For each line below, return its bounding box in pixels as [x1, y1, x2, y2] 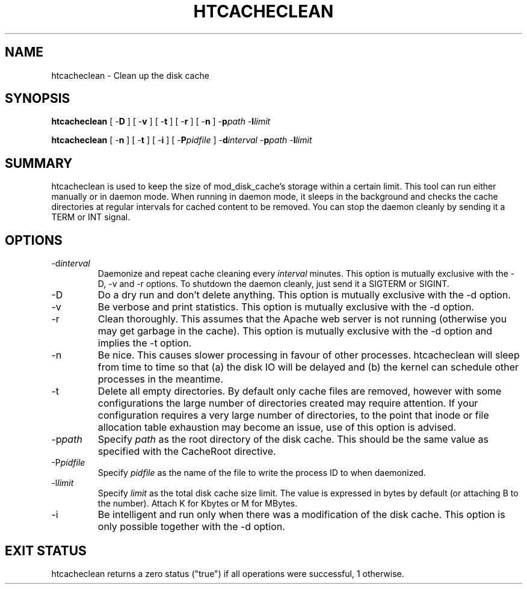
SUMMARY [5, 155, 73, 171]
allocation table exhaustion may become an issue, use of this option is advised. [97, 421, 457, 434]
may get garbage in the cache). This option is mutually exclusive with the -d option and [97, 325, 493, 338]
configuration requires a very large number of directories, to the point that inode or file [97, 409, 489, 422]
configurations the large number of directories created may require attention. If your [97, 397, 478, 410]
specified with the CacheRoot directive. [97, 445, 276, 458]
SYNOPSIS [5, 91, 70, 106]
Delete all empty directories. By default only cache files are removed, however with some [97, 385, 502, 398]
